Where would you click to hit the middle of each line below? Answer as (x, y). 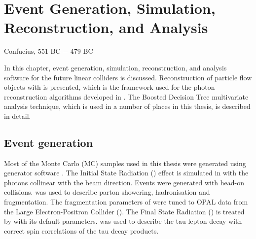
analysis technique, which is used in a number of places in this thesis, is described (127, 106)
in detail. (18, 116)
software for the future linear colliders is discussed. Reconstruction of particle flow (128, 77)
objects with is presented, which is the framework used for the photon (110, 87)
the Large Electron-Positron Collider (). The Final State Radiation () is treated (124, 211)
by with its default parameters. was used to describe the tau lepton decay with (123, 221)
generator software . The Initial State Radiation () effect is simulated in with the (126, 173)
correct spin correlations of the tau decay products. (81, 230)
